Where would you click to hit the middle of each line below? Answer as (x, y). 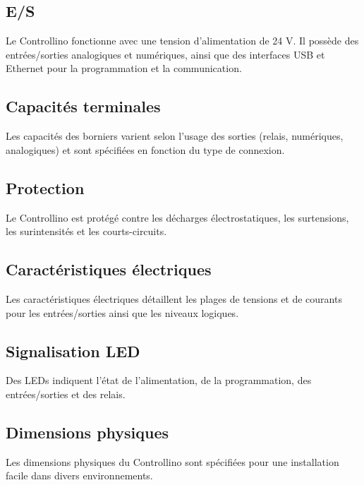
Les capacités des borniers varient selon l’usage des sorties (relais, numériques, (175, 136)
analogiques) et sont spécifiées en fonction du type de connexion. (145, 149)
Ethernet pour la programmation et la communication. (124, 68)
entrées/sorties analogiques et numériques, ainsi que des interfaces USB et (165, 54)
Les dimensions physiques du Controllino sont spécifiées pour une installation (172, 461)
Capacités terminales (83, 106)
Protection (45, 187)
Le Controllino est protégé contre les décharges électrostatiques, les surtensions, (177, 217)
